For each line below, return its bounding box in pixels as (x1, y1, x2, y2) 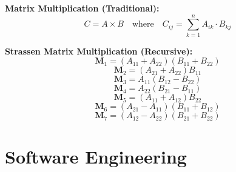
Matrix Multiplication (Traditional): (5, 2, 160, 14)
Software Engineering (5, 144, 187, 168)
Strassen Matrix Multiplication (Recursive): (5, 44, 193, 57)
